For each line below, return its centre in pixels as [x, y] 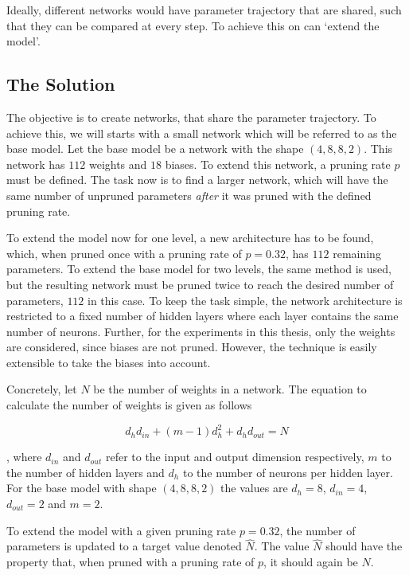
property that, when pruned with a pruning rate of [130, 561]
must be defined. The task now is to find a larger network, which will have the [197, 180]
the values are [254, 488]
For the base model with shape [82, 488]
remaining [357, 253]
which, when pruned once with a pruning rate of [124, 253]
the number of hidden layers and [86, 472]
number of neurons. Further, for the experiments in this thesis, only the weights [201, 331]
